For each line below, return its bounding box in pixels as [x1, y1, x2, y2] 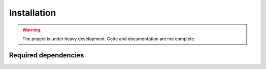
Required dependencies [9, 51, 84, 59]
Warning [22, 27, 40, 33]
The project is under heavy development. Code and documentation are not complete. [22, 36, 196, 42]
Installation [9, 7, 56, 18]
